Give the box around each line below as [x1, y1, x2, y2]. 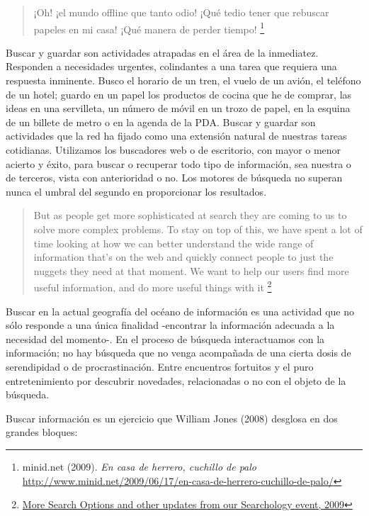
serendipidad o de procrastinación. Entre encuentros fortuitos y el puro [6, 359, 314, 374]
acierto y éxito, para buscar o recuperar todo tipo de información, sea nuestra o [6, 156, 351, 171]
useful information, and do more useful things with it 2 [33, 278, 272, 294]
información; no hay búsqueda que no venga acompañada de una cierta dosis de [6, 345, 351, 360]
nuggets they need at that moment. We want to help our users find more [33, 263, 349, 278]
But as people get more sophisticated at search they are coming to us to [33, 208, 347, 223]
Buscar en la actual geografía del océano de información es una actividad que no [6, 303, 355, 318]
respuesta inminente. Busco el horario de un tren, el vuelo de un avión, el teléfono [6, 73, 361, 88]
